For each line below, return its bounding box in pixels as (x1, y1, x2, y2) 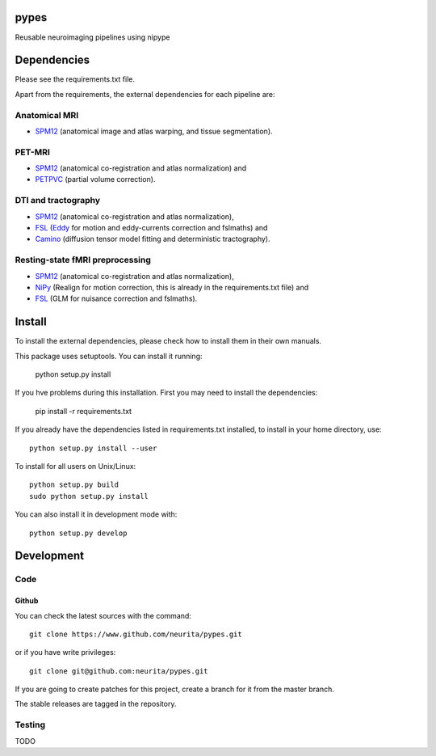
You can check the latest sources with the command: (15, 610, 191, 620)
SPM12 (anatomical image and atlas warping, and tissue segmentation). (35, 126, 274, 136)
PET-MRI (15, 146, 50, 158)
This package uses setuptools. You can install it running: (15, 351, 203, 361)
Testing (15, 720, 46, 731)
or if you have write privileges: (15, 648, 116, 657)
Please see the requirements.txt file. (15, 74, 135, 84)
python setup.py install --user (29, 443, 157, 453)
